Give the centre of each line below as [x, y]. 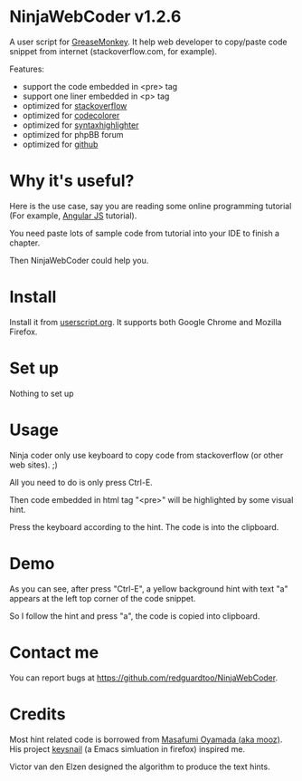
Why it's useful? [72, 181]
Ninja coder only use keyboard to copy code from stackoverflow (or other [146, 455]
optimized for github [60, 144]
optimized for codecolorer [71, 115]
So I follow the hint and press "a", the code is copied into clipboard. [135, 616]
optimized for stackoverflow [75, 105]
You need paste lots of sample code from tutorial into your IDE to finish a [145, 233]
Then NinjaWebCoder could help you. [79, 260]
